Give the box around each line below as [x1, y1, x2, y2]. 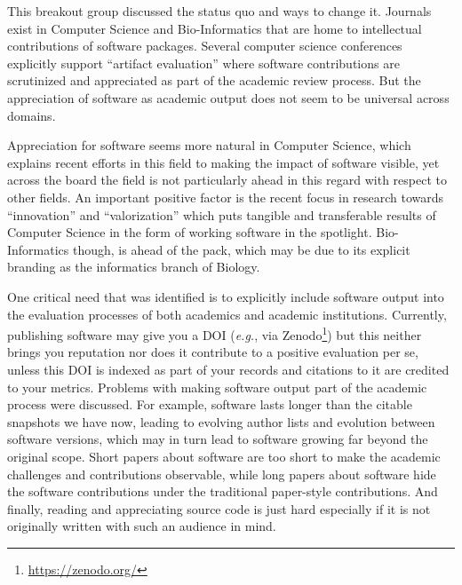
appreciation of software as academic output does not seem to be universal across [7, 88, 450, 107]
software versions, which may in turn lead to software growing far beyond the [7, 430, 428, 448]
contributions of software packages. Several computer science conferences [7, 36, 402, 55]
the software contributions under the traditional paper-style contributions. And [7, 482, 438, 501]
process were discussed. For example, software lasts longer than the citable [7, 395, 412, 414]
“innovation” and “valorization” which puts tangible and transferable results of [7, 205, 436, 224]
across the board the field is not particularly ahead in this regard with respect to [7, 170, 447, 189]
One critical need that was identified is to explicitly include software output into [7, 287, 444, 305]
